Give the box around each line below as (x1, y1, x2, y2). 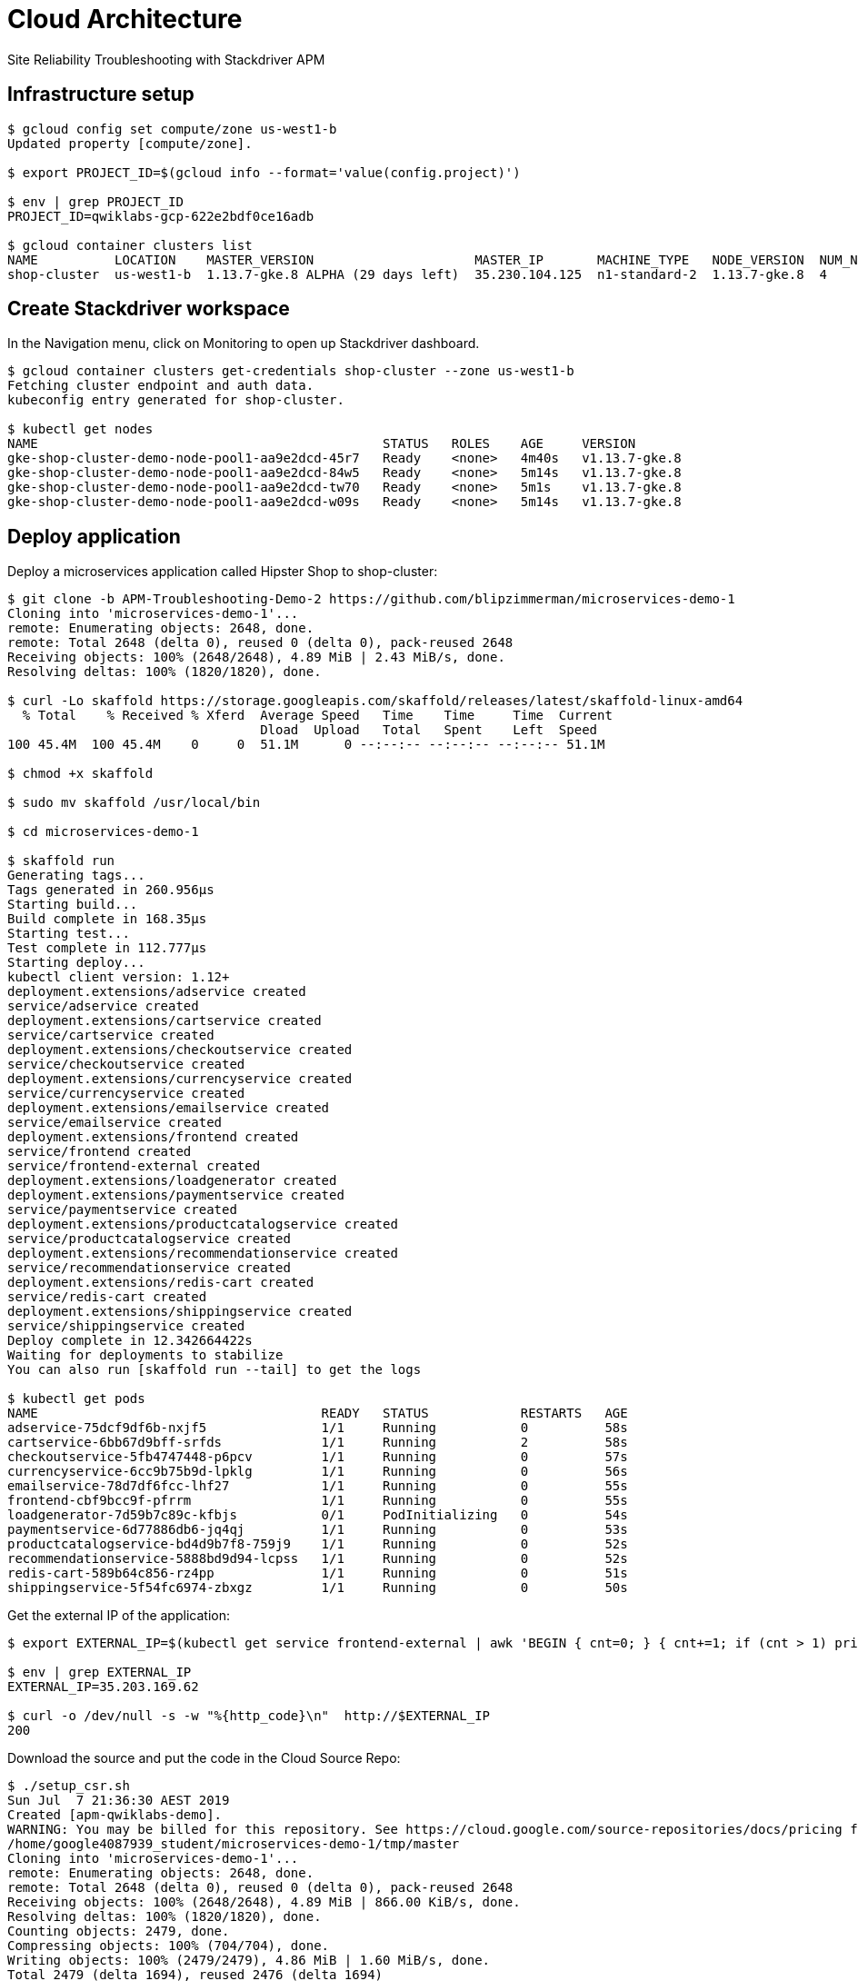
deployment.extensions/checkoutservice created (7, 1042, 353, 1058)
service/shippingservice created (7, 1319, 245, 1334)
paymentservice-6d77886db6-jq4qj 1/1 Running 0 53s (7, 1522, 628, 1538)
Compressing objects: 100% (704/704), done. (7, 1938, 330, 1954)
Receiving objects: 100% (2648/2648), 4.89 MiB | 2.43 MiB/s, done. (7, 650, 505, 665)
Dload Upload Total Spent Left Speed (260, 722, 598, 738)
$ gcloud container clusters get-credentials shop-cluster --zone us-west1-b (7, 363, 574, 379)
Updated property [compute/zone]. (7, 135, 253, 151)
